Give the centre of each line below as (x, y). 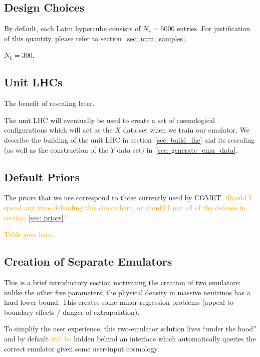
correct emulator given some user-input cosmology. (82, 348)
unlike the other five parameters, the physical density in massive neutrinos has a (127, 292)
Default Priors (42, 176)
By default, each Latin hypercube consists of (72, 28)
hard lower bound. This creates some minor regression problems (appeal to (119, 302)
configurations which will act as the (58, 130)
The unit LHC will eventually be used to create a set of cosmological (109, 120)
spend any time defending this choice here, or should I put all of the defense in (125, 207)
